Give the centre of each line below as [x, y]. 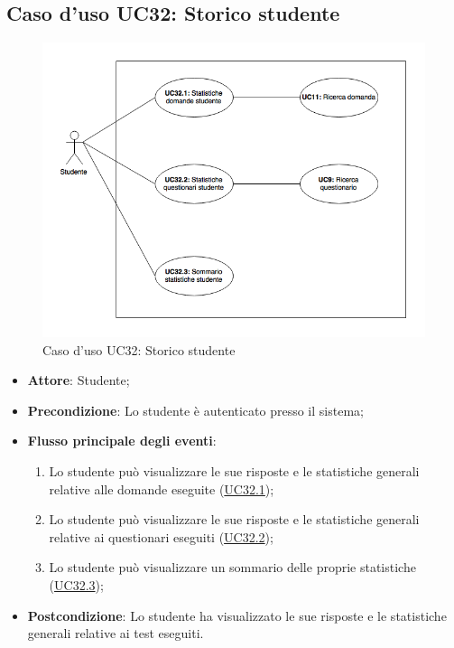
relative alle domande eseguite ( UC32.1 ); [162, 488]
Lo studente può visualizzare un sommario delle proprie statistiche [232, 567]
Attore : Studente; [79, 380]
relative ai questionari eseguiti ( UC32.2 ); [161, 536]
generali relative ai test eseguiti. [116, 633]
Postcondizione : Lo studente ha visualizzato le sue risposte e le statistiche [237, 615]
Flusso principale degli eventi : [122, 441]
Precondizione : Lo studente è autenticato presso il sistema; [195, 410]
